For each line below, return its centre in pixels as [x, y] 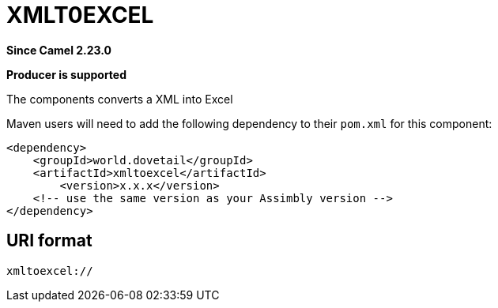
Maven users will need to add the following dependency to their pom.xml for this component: [249, 123]
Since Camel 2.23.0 [59, 50]
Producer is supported [67, 74]
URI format [49, 241]
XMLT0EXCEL [80, 15]
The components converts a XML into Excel [120, 99]
